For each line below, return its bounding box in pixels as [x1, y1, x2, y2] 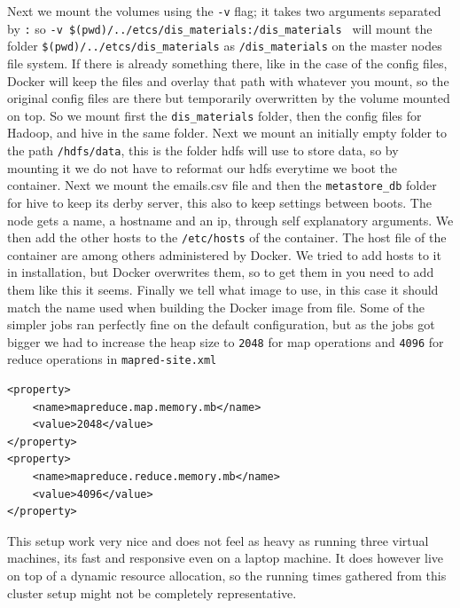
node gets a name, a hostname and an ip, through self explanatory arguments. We [7, 210, 454, 229]
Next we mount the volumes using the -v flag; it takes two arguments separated [7, 2, 441, 20]
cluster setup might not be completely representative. [7, 583, 297, 602]
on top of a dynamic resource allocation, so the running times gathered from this [7, 565, 447, 584]
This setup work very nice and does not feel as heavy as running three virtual [7, 531, 429, 549]
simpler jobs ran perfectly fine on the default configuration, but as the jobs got [7, 315, 435, 334]
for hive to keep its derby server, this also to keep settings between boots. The [7, 193, 432, 211]
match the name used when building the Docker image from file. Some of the [7, 297, 425, 316]
